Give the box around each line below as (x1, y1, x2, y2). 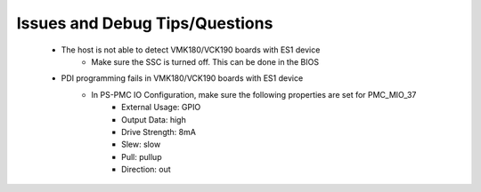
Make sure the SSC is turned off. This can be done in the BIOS (91, 56, 320, 67)
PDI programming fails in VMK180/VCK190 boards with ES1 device (61, 73, 304, 84)
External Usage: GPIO (121, 102, 201, 113)
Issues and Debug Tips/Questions (16, 13, 273, 33)
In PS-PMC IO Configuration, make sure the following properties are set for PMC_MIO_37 (91, 89, 417, 100)
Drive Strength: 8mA (121, 126, 196, 137)
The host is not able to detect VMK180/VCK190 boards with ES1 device (61, 44, 321, 55)
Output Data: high (121, 114, 186, 124)
